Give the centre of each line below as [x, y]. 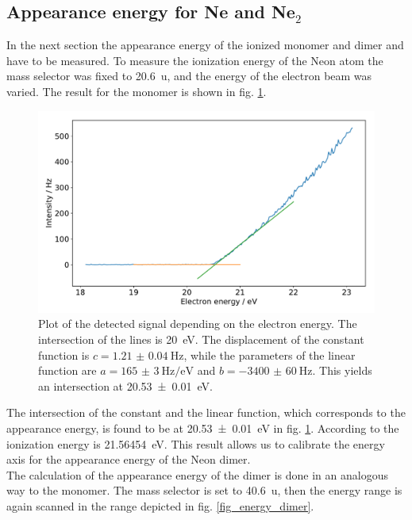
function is [64, 354]
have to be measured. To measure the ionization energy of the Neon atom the [195, 60]
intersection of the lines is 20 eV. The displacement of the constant [201, 339]
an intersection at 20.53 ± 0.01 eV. [125, 385]
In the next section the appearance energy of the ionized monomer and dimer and [205, 45]
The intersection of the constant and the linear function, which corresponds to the [206, 412]
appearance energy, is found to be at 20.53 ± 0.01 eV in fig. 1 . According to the [203, 428]
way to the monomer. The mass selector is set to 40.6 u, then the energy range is [204, 490]
